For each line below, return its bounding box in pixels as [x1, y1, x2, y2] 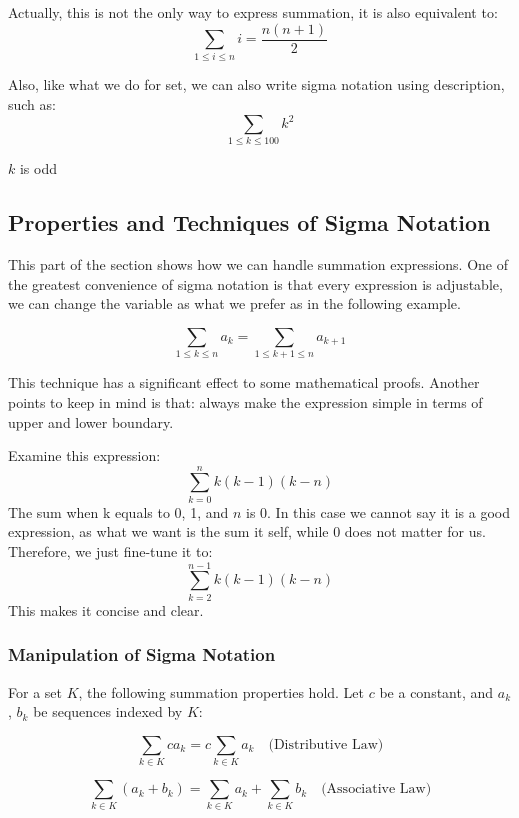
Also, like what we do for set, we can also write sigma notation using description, [8, 74, 505, 95]
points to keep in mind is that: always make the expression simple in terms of [8, 391, 483, 412]
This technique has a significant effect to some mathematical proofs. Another [8, 372, 480, 393]
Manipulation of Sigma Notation [8, 642, 276, 667]
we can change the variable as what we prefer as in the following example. [8, 293, 461, 314]
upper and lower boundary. [8, 411, 174, 432]
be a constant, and [379, 681, 494, 702]
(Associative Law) [321, 782, 432, 797]
